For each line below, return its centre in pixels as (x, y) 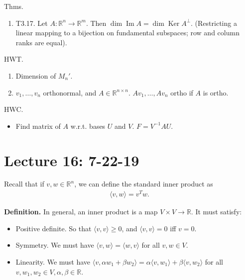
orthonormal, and (70, 92)
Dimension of (36, 75)
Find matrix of (38, 126)
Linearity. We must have (53, 261)
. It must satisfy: (216, 212)
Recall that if (24, 184)
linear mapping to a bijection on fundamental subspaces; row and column (127, 33)
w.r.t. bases (88, 126)
